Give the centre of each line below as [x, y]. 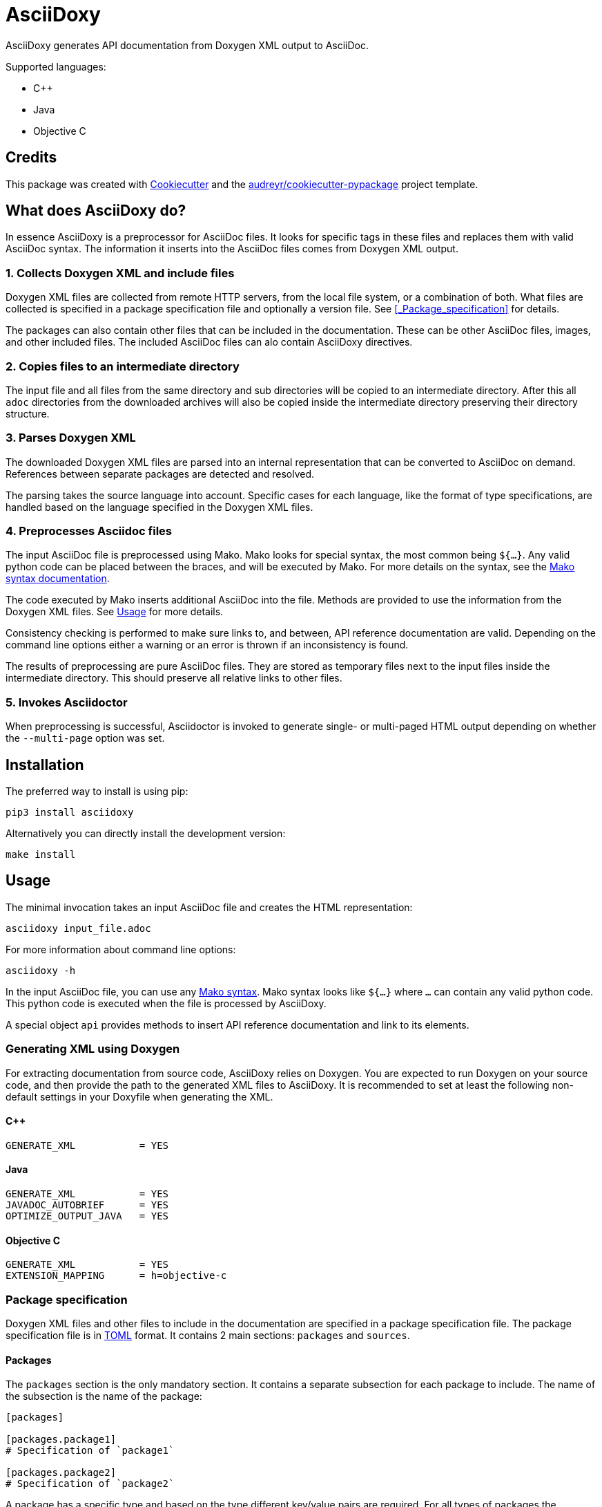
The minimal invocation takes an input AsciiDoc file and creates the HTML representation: [209, 907]
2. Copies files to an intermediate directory [123, 366]
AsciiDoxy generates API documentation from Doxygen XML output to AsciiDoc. [187, 45]
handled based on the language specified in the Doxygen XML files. [159, 507]
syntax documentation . [58, 579]
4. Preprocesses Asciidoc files [89, 531]
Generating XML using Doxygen [93, 1049]
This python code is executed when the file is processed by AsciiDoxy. [166, 1003]
